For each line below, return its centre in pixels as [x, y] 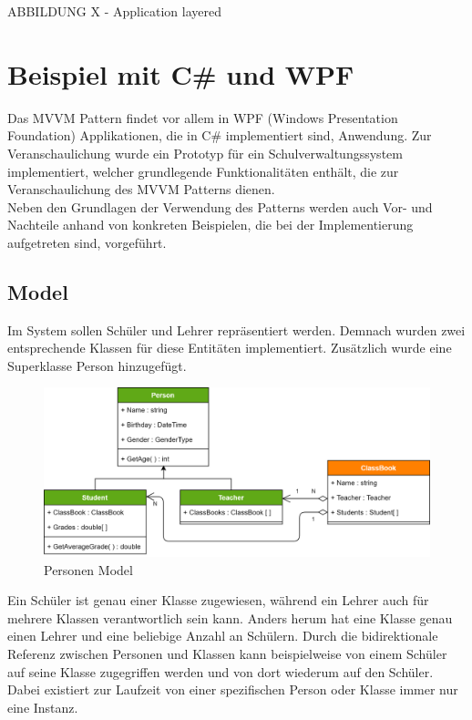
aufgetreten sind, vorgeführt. [87, 242]
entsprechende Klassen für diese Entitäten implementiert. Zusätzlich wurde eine [230, 348]
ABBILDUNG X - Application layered [115, 11]
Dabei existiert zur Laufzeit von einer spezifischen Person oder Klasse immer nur [233, 689]
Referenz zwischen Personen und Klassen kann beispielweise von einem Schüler [227, 653]
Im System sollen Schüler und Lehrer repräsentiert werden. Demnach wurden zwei [236, 329]
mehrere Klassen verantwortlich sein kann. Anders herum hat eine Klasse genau [230, 617]
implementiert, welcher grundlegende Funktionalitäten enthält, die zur [203, 171]
